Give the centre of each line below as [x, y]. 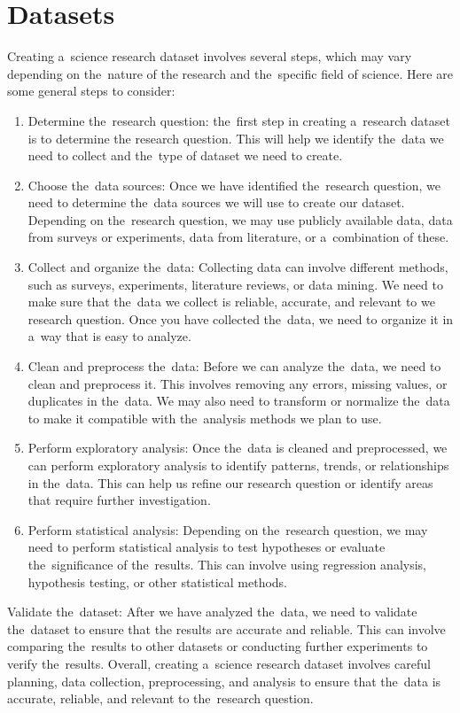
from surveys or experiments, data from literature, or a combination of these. [238, 237]
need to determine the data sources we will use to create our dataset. [216, 202]
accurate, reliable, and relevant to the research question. [160, 698]
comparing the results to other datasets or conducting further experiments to [218, 646]
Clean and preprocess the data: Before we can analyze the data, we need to [234, 366]
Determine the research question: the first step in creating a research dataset [239, 120]
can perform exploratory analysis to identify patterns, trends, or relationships [238, 465]
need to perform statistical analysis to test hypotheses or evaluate [207, 547]
